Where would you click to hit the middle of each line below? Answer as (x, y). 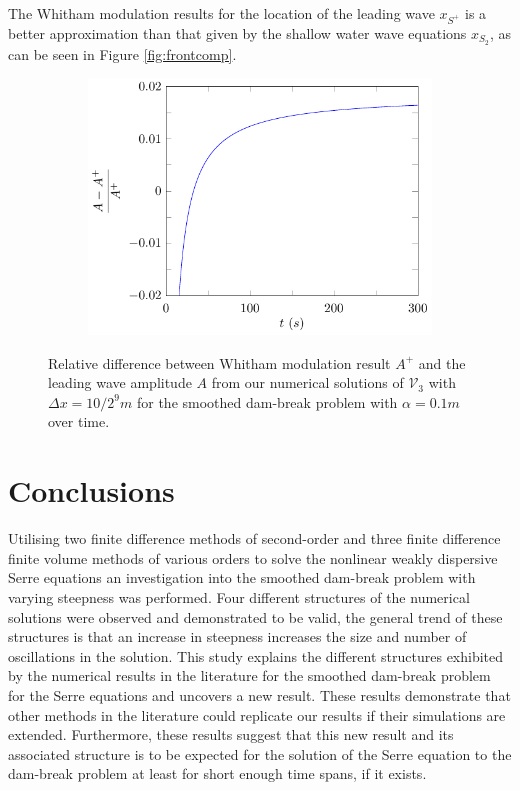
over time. (79, 421)
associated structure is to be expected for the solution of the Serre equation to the (260, 753)
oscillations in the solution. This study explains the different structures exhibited (256, 655)
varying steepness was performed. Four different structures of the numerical (239, 596)
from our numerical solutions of (307, 382)
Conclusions (91, 490)
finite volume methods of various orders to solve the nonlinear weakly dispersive (253, 557)
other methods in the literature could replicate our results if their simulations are (257, 714)
